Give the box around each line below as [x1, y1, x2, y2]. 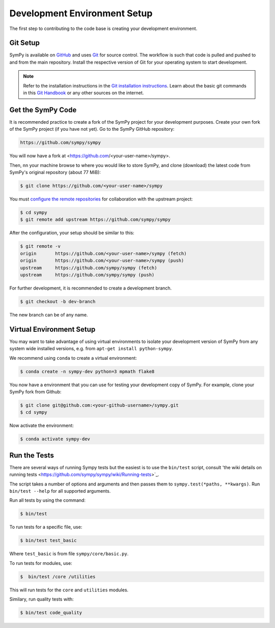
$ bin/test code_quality [20, 610, 82, 616]
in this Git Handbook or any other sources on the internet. [23, 90, 144, 96]
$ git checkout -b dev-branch [20, 298, 96, 304]
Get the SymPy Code [9, 105, 77, 114]
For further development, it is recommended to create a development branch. [9, 285, 172, 291]
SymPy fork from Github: [9, 388, 62, 394]
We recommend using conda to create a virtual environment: [9, 355, 137, 361]
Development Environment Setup [9, 8, 153, 19]
